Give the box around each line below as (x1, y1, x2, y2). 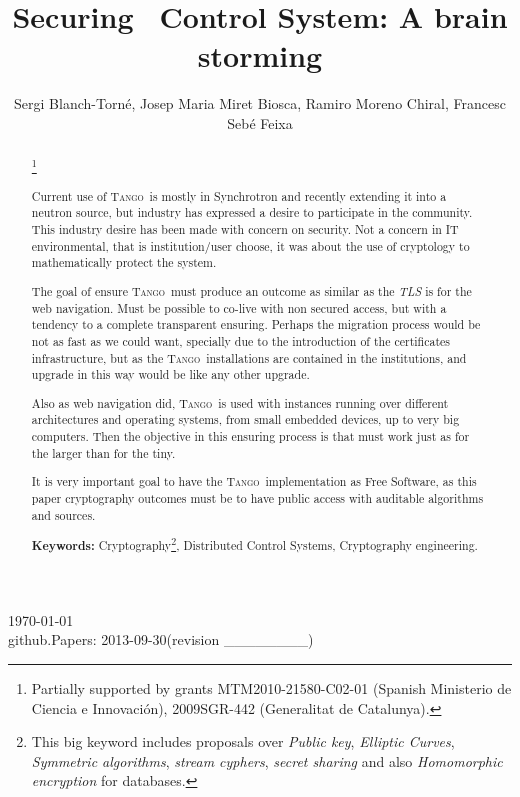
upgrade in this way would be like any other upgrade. (31, 366, 310, 383)
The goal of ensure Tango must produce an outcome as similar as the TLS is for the (31, 282, 472, 299)
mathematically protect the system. (31, 254, 217, 271)
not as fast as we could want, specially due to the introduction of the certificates (31, 332, 450, 349)
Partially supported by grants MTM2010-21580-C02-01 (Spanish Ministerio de (31, 678, 512, 698)
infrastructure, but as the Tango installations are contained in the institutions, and (31, 349, 467, 366)
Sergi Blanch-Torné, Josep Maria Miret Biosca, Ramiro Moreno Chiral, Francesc (14, 93, 506, 114)
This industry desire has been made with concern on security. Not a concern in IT (31, 221, 459, 238)
